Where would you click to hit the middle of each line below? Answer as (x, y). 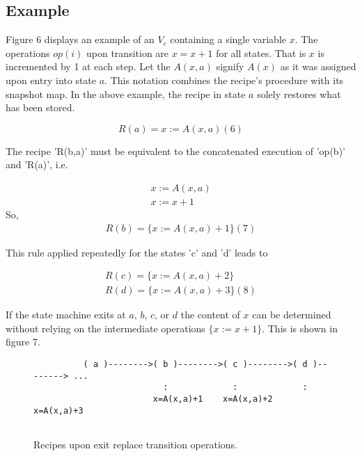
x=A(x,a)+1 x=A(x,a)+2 (213, 399)
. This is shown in (300, 328)
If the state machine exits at (66, 315)
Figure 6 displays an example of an (80, 39)
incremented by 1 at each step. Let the (88, 66)
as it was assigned (318, 66)
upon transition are (128, 52)
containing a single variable (228, 39)
